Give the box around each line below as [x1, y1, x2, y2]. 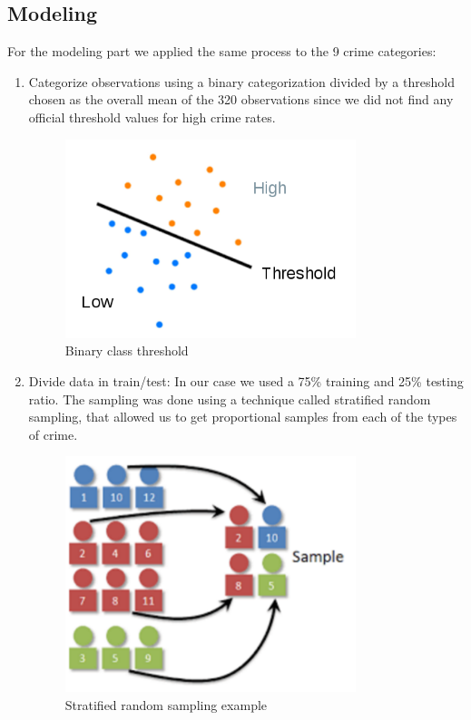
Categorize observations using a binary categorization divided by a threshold [28, 72, 455, 91]
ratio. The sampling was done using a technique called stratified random [28, 389, 431, 408]
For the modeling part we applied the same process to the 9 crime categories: [7, 42, 437, 61]
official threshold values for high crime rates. [28, 107, 276, 126]
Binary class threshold [64, 341, 189, 360]
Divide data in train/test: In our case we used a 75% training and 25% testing [28, 372, 464, 391]
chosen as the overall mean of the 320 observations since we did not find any [28, 90, 454, 109]
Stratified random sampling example [64, 695, 268, 714]
